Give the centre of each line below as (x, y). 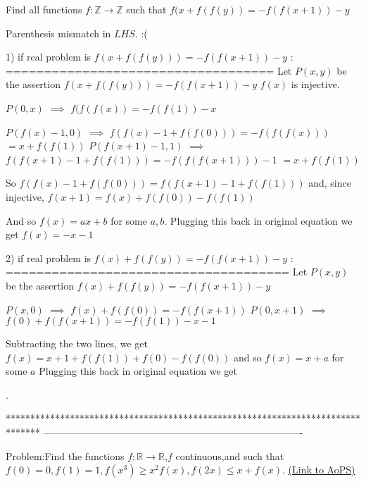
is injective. (315, 84)
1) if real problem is (49, 57)
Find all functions (44, 9)
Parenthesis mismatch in (58, 33)
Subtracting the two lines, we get (77, 343)
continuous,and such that (230, 455)
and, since (330, 183)
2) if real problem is (49, 257)
